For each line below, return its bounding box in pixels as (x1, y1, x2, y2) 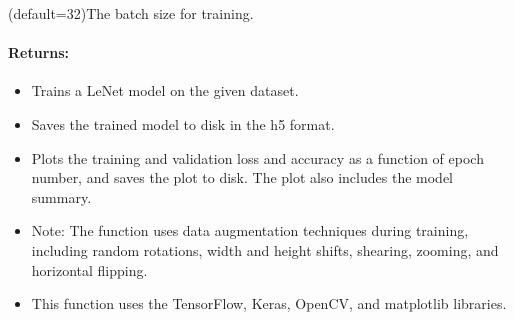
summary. (31, 186, 92, 207)
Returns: (8, 42, 70, 63)
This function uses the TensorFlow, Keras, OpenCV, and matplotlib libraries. (31, 293, 507, 314)
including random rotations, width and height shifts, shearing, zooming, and (31, 239, 499, 260)
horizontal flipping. (31, 259, 148, 280)
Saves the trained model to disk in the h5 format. (31, 113, 335, 134)
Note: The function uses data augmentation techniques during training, (31, 220, 469, 241)
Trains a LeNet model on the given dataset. (31, 80, 299, 101)
